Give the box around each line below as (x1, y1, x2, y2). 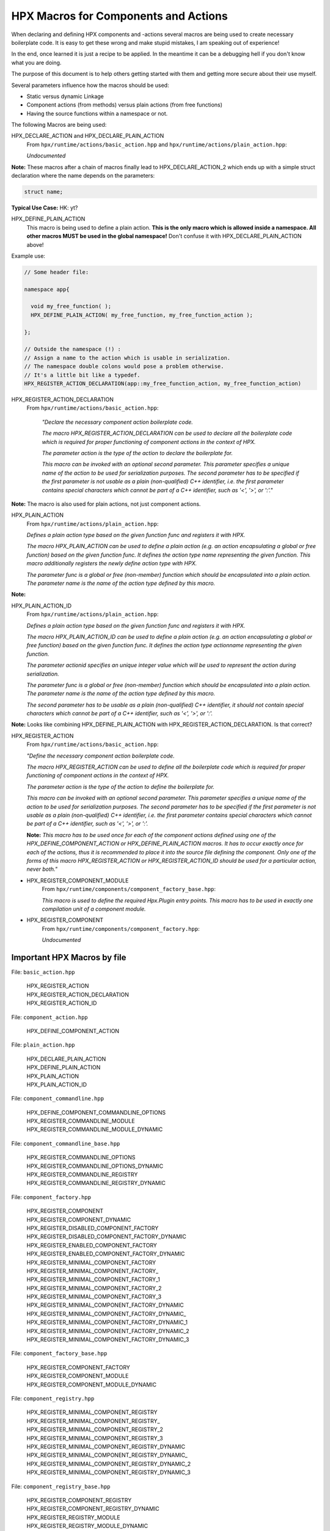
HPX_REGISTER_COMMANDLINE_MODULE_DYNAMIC (26, 1126, 163, 1133)
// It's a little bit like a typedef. (24, 371, 141, 378)
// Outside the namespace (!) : (24, 346, 122, 353)
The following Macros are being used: (11, 121, 107, 129)
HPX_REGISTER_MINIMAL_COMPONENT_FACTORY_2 (26, 1284, 162, 1292)
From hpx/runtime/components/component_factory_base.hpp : (42, 886, 216, 893)
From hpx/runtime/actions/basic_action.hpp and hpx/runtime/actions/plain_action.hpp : (26, 141, 287, 148)
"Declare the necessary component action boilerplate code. (42, 418, 194, 426)
